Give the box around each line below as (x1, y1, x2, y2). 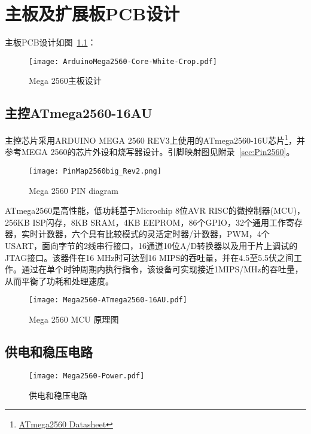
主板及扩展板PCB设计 (5, 1, 180, 26)
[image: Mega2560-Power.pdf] (29, 371, 145, 380)
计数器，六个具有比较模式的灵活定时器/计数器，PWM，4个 (38, 227, 270, 240)
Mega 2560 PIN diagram (29, 184, 118, 196)
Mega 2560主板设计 (29, 74, 102, 87)
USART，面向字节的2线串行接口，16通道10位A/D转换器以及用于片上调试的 (5, 239, 298, 252)
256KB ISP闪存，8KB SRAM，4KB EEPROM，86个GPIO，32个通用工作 (5, 216, 286, 228)
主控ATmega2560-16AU (5, 104, 153, 122)
